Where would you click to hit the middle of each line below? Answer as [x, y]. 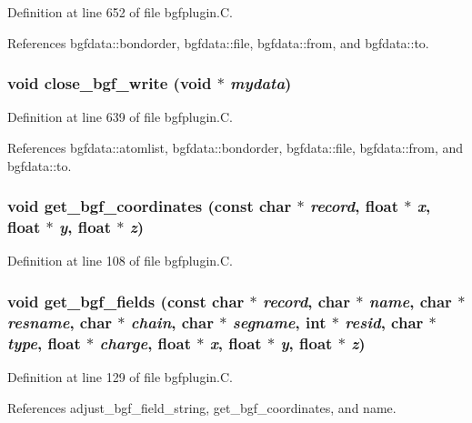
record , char [307, 301]
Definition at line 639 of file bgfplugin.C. [120, 117]
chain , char [172, 322]
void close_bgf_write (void [110, 83]
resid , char [384, 322]
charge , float [145, 342]
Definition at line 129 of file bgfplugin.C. [120, 376]
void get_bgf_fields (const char [126, 301]
